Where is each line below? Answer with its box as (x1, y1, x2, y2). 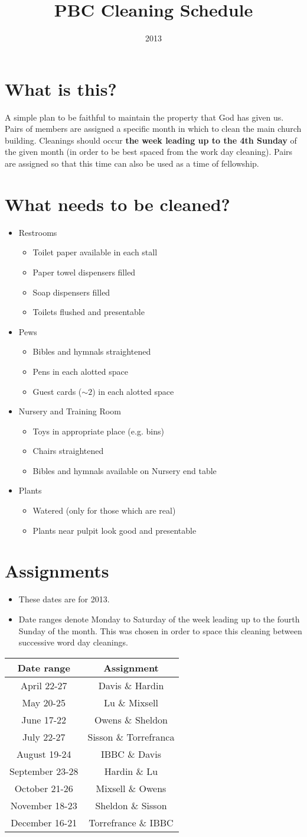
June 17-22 (21, 712, 67, 726)
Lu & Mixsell (104, 695, 158, 709)
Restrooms (18, 226, 57, 238)
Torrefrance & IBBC (89, 815, 174, 829)
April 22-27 (20, 678, 67, 692)
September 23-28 (9, 764, 79, 778)
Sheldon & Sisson (95, 798, 167, 812)
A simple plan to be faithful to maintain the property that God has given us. (5, 111, 284, 123)
